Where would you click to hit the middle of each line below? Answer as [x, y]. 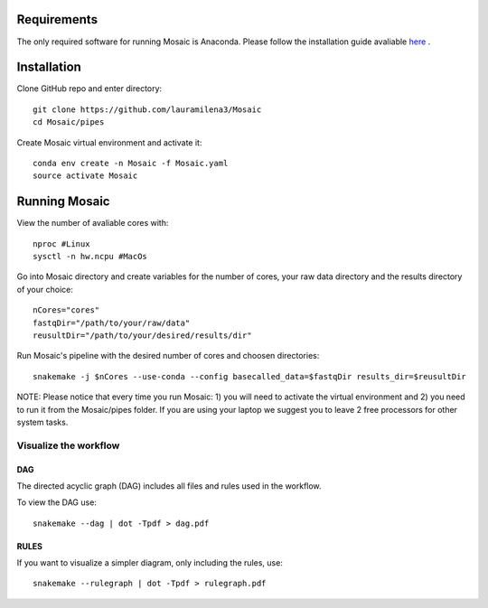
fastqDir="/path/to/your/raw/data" [112, 323]
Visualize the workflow [68, 445]
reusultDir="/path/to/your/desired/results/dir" [142, 336]
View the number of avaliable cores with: [93, 223]
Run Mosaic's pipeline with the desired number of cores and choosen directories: [168, 356]
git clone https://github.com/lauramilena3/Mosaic [147, 109]
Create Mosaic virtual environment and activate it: [109, 142]
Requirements [57, 19]
